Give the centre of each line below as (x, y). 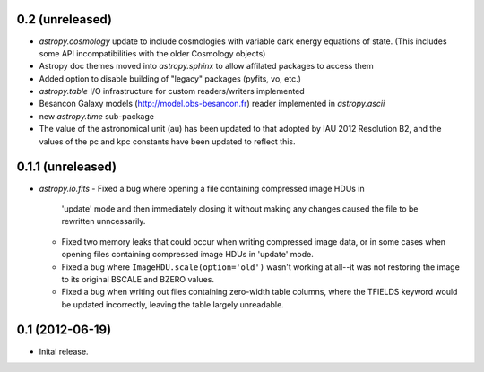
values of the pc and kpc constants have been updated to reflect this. (167, 141)
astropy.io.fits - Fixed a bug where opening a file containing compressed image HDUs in (202, 188)
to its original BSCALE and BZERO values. (138, 279)
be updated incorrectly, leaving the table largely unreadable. (173, 304)
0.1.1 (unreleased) (66, 167)
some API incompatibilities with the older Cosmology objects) (152, 53)
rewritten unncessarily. (104, 221)
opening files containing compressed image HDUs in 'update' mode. (187, 255)
